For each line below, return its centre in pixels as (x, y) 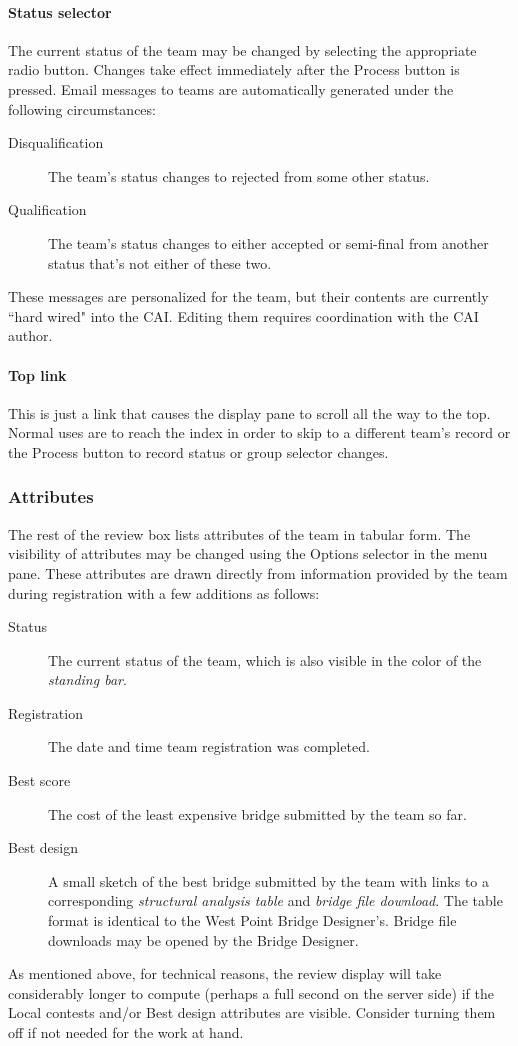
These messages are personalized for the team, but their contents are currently (248, 296)
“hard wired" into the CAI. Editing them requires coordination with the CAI (243, 315)
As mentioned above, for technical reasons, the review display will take (225, 973)
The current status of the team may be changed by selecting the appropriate (242, 49)
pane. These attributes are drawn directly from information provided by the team (258, 572)
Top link (37, 374)
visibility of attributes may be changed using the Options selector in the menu (248, 553)
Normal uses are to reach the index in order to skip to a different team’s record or (259, 432)
